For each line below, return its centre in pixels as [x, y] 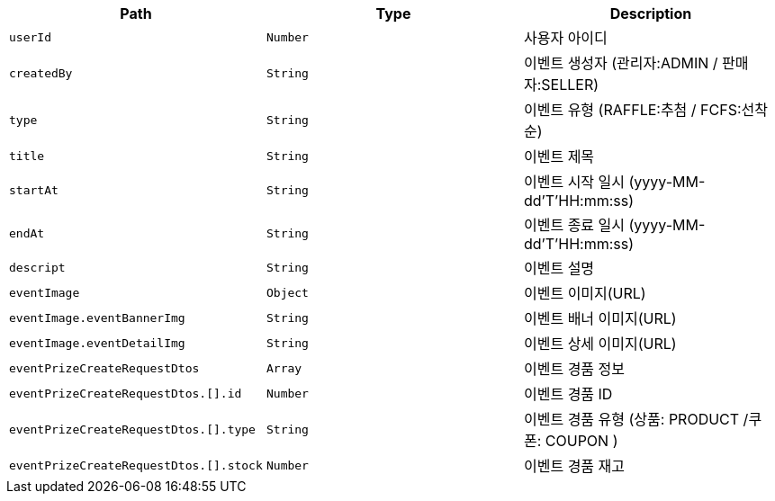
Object [287, 292]
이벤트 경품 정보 [574, 369]
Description [651, 13]
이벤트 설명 [559, 268]
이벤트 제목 [559, 157]
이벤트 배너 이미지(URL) [600, 318]
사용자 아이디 [565, 38]
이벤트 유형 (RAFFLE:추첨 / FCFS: [632, 110]
